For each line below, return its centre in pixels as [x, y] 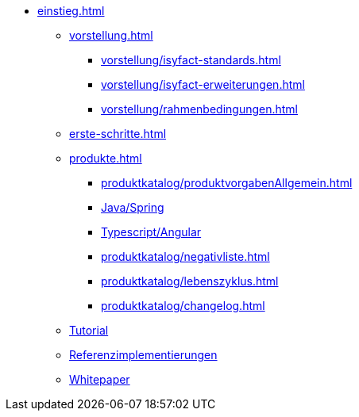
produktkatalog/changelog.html [183, 306]
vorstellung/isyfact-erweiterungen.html [203, 84]
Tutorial [89, 330]
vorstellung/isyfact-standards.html [191, 60]
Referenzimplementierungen [143, 355]
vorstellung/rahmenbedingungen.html [199, 109]
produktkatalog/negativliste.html [185, 256]
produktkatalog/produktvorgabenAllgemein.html [227, 183]
